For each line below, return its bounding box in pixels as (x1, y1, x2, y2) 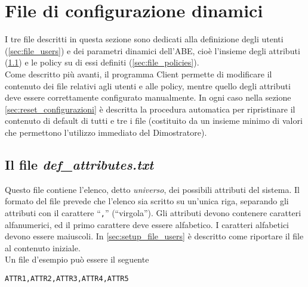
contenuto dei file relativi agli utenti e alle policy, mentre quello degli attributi (5, 79, 291, 92)
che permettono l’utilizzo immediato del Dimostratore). (5, 126, 207, 138)
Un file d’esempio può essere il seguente (5, 253, 149, 266)
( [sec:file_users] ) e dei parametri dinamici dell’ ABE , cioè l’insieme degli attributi (5, 44, 300, 57)
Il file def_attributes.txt (5, 155, 154, 173)
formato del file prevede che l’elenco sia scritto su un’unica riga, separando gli (5, 195, 289, 207)
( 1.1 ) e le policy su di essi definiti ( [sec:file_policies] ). (5, 56, 199, 68)
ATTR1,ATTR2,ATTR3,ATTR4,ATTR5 (5, 274, 129, 283)
